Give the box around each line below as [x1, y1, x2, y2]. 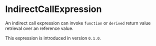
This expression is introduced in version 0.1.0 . [5, 35, 101, 41]
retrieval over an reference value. [5, 25, 73, 31]
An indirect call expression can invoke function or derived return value [5, 20, 151, 26]
